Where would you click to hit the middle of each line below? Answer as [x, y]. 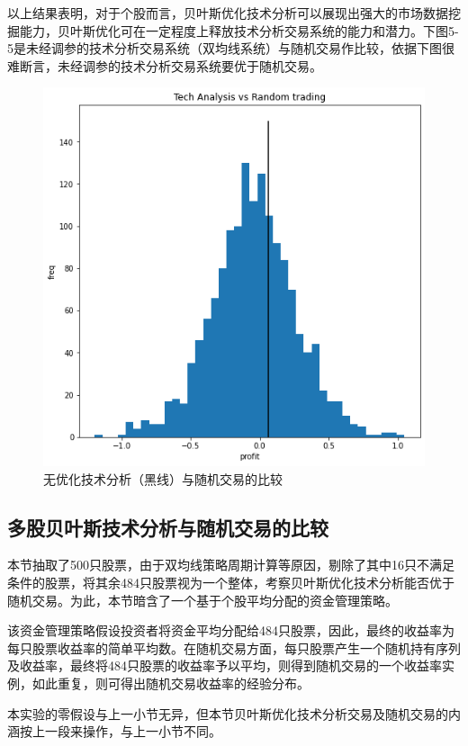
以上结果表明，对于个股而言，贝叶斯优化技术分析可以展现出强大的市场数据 [228, 13]
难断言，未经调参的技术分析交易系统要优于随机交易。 [165, 65]
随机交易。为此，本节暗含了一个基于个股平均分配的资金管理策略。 [202, 600]
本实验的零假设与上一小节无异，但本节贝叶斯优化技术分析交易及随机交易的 [228, 713]
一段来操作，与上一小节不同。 [133, 731]
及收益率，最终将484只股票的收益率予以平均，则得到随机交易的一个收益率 [225, 665]
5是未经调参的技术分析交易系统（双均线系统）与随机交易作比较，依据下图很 [231, 48]
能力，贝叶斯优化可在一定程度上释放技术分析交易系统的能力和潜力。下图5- [239, 30]
